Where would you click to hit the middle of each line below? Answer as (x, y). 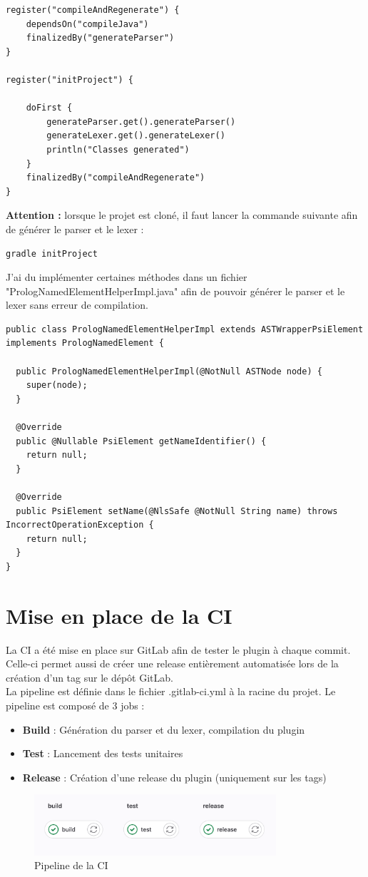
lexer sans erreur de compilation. (77, 305)
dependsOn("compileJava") (87, 24)
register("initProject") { (70, 80)
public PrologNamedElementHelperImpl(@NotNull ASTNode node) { (169, 371)
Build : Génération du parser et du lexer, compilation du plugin (164, 729)
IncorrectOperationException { (80, 525)
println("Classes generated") (118, 149)
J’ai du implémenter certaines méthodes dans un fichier (127, 277)
